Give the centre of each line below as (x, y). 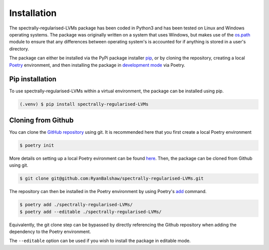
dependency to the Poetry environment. (50, 232)
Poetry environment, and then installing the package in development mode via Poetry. (97, 65)
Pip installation (33, 79)
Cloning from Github (42, 120)
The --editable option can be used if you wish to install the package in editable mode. (100, 241)
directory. (19, 49)
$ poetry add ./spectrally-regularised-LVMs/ (76, 205)
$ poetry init (37, 145)
